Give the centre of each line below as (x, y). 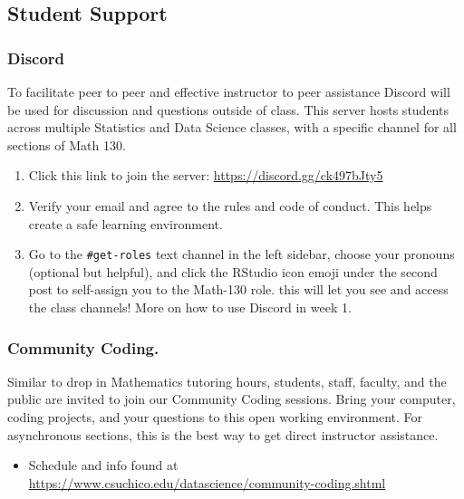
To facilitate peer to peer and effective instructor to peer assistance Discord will (229, 91)
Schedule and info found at (103, 465)
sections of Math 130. (67, 144)
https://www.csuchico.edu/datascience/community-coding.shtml (207, 482)
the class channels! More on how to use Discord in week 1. (190, 307)
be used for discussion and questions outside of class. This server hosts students (228, 109)
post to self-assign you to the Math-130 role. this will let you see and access (238, 289)
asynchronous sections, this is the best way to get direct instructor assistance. (223, 434)
